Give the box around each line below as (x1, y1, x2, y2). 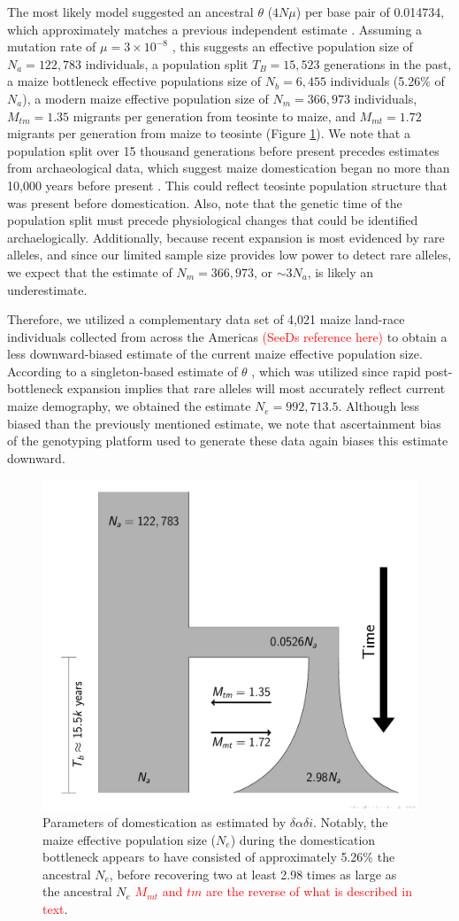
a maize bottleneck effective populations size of (7, 72, 262, 90)
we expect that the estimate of (7, 262, 172, 281)
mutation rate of (7, 37, 96, 56)
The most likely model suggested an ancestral (7, 3, 254, 20)
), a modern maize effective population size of (22, 89, 269, 107)
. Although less (338, 397, 420, 415)
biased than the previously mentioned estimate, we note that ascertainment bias (7, 414, 441, 432)
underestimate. (7, 280, 88, 298)
